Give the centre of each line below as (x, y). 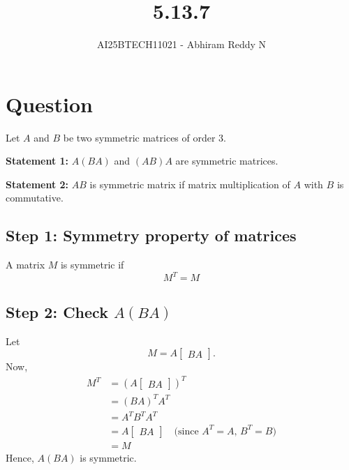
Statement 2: (37, 184)
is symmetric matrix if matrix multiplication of (190, 184)
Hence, (20, 457)
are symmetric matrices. (227, 161)
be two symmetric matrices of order (139, 137)
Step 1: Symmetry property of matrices (151, 235)
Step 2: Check (57, 311)
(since (186, 431)
